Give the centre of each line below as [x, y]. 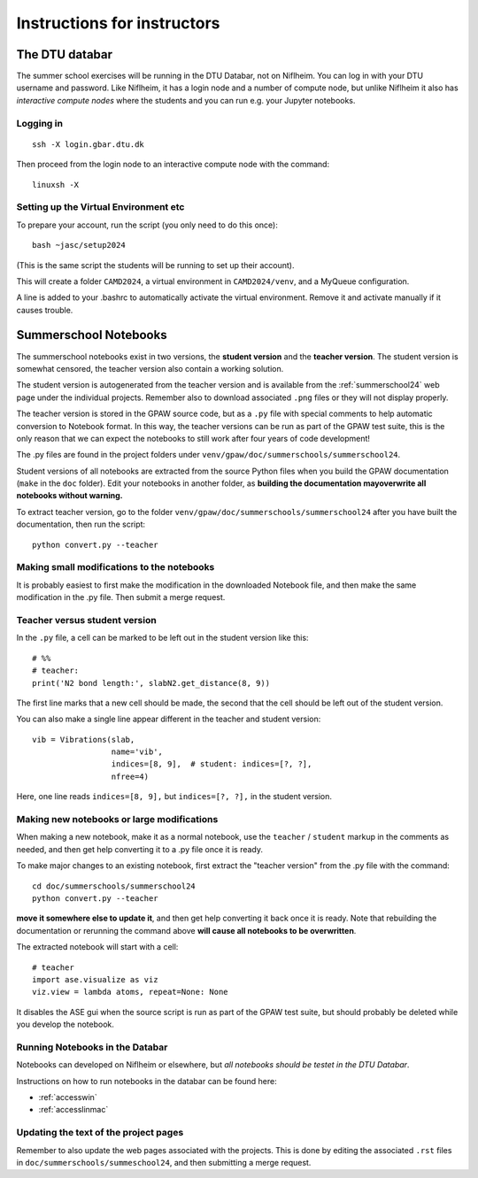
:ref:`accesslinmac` [73, 1110]
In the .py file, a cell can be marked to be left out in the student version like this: [162, 638]
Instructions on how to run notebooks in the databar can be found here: [147, 1081]
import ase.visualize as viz [95, 979]
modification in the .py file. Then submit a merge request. [121, 597]
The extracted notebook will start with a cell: [97, 947]
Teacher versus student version [86, 620]
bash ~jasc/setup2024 [79, 245]
